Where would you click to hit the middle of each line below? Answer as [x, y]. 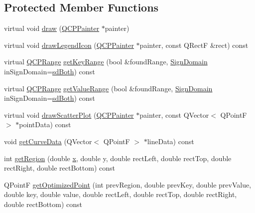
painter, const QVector [174, 114]
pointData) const [45, 124]
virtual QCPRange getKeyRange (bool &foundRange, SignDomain [106, 62]
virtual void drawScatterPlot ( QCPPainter [69, 114]
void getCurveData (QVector [48, 141]
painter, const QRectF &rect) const [194, 45]
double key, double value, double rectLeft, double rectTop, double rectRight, [121, 194]
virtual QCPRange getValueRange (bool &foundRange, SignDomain [108, 88]
